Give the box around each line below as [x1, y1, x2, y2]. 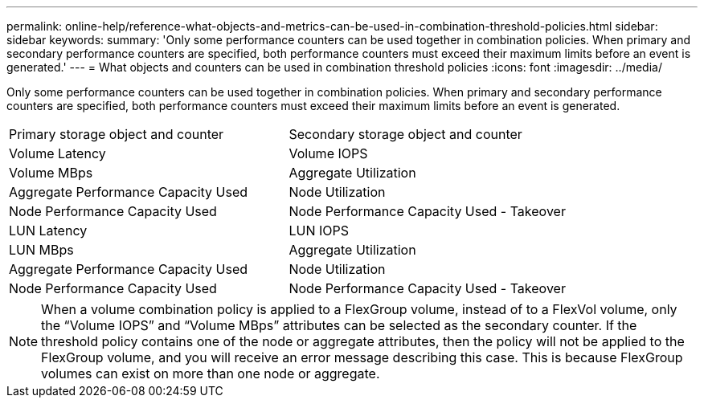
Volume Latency [9, 145, 106, 161]
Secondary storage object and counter [289, 126, 522, 142]
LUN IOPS [289, 222, 349, 239]
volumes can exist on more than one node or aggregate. [41, 365, 380, 382]
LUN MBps [9, 242, 74, 258]
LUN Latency [9, 222, 88, 239]
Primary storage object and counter [9, 126, 224, 142]
